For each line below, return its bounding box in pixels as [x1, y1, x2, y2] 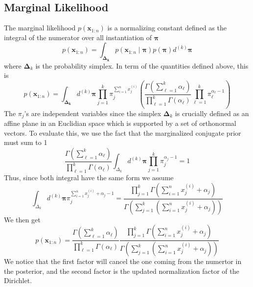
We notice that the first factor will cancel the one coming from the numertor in [4, 256, 242, 266]
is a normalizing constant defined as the [107, 23, 227, 33]
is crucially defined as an [175, 108, 249, 118]
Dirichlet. [4, 275, 32, 286]
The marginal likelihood [4, 23, 76, 33]
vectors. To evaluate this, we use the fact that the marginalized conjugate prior [4, 127, 241, 138]
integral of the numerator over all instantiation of [4, 32, 152, 42]
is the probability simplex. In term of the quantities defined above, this [35, 60, 249, 71]
